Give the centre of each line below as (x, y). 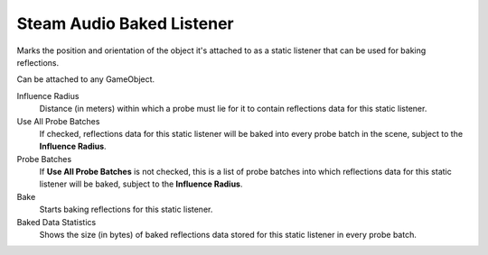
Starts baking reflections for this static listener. (126, 209)
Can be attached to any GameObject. (86, 79)
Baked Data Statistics (56, 222)
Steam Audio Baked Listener (125, 23)
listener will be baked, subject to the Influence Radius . (141, 184)
